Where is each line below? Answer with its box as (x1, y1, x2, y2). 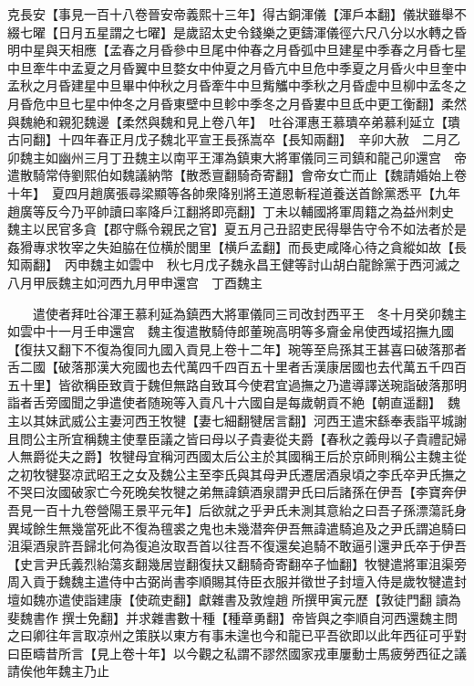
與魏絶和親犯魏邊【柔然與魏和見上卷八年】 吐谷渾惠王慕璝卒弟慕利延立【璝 (7, 111, 460, 131)
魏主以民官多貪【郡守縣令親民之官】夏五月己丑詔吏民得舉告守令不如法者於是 (7, 219, 467, 238)
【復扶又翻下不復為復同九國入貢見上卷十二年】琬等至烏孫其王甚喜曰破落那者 (7, 339, 467, 358)
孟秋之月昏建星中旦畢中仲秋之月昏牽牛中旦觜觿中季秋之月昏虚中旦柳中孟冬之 (7, 76, 467, 95)
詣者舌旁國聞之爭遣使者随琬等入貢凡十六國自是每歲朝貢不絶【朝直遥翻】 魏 (7, 393, 460, 412)
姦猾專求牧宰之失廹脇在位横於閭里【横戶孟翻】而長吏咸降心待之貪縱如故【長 (7, 237, 467, 256)
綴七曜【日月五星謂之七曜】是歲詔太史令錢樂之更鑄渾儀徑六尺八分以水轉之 (7, 22, 454, 41)
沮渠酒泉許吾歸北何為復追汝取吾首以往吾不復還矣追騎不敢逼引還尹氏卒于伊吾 (7, 536, 467, 555)
